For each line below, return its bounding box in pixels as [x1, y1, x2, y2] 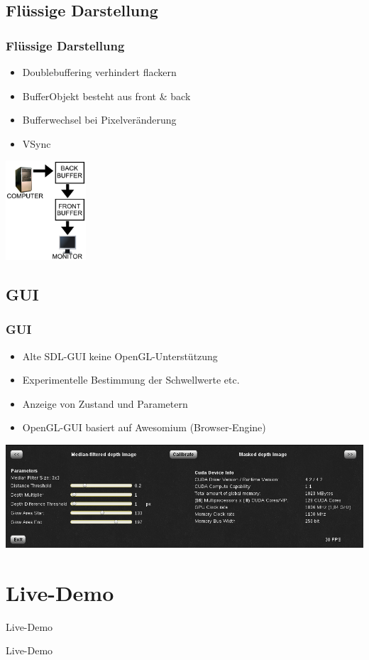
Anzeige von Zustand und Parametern [22, 396, 188, 411]
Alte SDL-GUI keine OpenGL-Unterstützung [22, 348, 218, 363]
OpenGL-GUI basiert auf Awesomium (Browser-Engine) [22, 420, 266, 435]
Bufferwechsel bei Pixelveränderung [22, 112, 177, 127]
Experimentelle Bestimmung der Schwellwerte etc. [22, 372, 240, 387]
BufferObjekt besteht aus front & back [22, 88, 191, 103]
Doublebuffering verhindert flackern [22, 65, 177, 79]
